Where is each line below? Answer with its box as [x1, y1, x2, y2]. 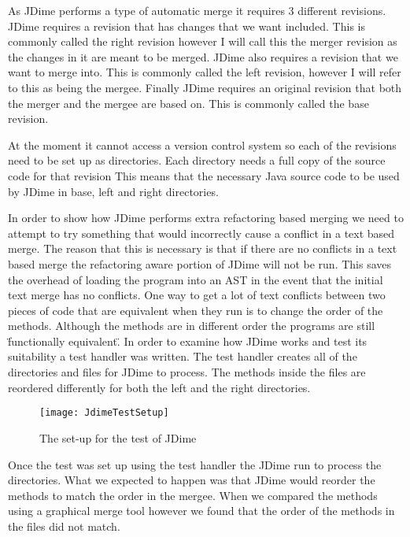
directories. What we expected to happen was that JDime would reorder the [8, 472, 375, 488]
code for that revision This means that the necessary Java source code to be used [8, 167, 400, 183]
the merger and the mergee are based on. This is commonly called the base [8, 94, 369, 111]
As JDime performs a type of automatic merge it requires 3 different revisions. [8, 2, 386, 18]
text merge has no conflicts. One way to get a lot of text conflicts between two [8, 287, 386, 303]
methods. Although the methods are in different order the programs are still [8, 317, 375, 334]
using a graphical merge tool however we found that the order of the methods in [8, 502, 395, 519]
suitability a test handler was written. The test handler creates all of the [8, 348, 357, 365]
